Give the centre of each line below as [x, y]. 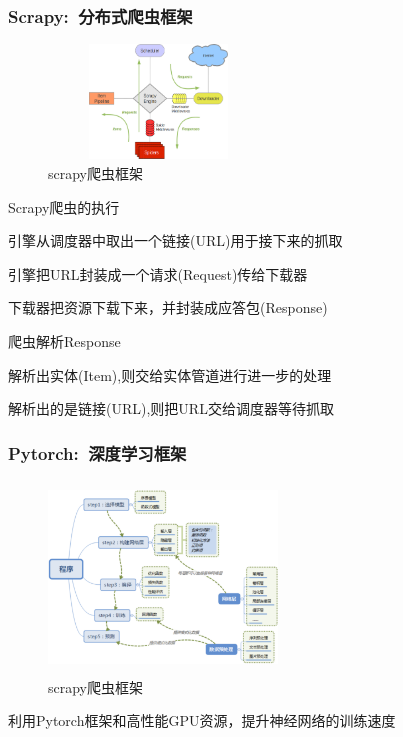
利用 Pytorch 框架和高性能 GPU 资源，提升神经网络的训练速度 [202, 720]
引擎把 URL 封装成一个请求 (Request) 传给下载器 [158, 273]
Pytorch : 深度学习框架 [97, 452]
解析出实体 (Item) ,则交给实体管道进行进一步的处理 [170, 374]
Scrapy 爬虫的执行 [64, 206]
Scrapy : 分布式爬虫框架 [100, 15]
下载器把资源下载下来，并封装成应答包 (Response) [168, 307]
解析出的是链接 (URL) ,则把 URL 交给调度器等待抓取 [171, 408]
